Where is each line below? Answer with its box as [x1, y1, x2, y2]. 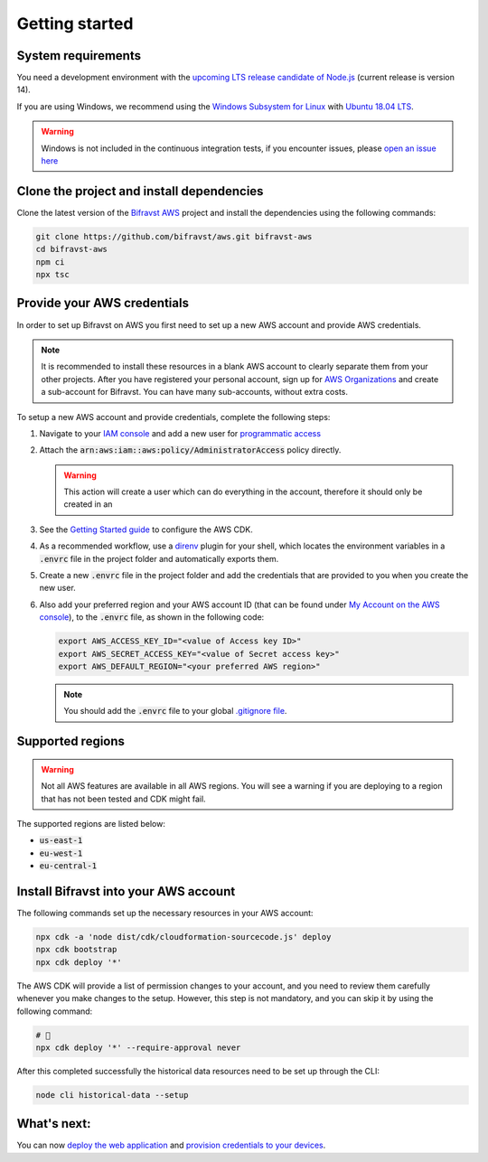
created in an [63, 499, 113, 510]
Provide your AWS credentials [16, 295, 190, 311]
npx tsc [35, 269, 70, 280]
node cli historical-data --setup [35, 1090, 189, 1100]
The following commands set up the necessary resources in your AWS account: [16, 908, 314, 919]
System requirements [16, 48, 142, 63]
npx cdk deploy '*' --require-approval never [35, 1042, 241, 1053]
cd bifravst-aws [35, 244, 108, 255]
